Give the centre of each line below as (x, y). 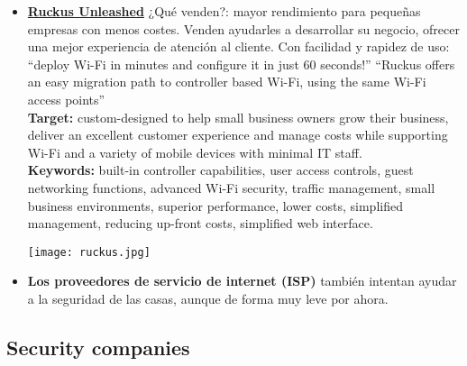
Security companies (98, 347)
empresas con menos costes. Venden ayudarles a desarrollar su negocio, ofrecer (243, 28)
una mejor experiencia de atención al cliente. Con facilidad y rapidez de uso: (238, 46)
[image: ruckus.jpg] (89, 252)
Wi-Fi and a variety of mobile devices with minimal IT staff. (195, 152)
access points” (66, 99)
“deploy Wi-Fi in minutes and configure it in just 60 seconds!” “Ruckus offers (241, 64)
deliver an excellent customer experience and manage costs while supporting (238, 135)
